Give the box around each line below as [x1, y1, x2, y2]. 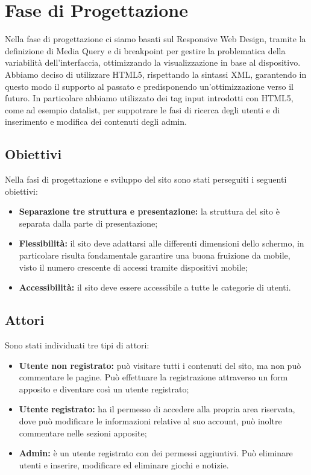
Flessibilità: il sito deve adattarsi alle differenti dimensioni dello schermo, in [19, 237, 304, 250]
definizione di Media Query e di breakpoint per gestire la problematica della [5, 44, 286, 57]
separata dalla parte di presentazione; [19, 216, 158, 229]
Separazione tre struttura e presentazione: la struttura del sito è [19, 205, 280, 218]
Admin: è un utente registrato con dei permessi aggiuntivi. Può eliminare [19, 447, 293, 459]
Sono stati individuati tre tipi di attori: [5, 339, 149, 351]
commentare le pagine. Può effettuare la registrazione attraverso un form [19, 371, 288, 383]
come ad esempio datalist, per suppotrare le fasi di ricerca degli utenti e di [5, 103, 280, 116]
